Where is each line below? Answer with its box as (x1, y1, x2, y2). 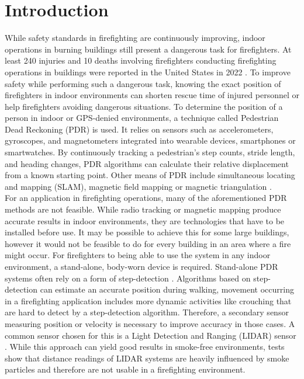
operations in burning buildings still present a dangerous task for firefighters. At (5, 43, 292, 55)
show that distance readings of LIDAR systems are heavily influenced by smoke (5, 352, 289, 364)
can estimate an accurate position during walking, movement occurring (40, 283, 294, 295)
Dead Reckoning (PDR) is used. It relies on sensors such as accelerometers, (5, 123, 274, 135)
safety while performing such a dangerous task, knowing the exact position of (5, 77, 281, 89)
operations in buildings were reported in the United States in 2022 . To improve (5, 65, 291, 78)
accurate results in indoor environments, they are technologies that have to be (5, 214, 285, 227)
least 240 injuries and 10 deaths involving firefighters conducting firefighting (5, 54, 277, 67)
